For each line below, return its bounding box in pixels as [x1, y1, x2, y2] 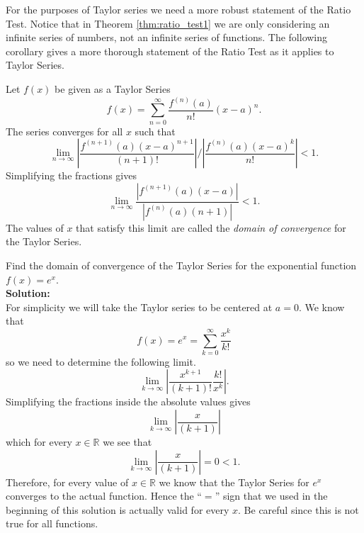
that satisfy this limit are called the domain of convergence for [76, 220, 346, 235]
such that [135, 123, 176, 138]
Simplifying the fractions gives [6, 168, 137, 183]
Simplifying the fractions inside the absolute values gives [6, 394, 251, 409]
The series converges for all [6, 123, 123, 138]
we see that [103, 434, 152, 449]
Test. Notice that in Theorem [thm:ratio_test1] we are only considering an [6, 16, 330, 30]
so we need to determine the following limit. [6, 354, 196, 369]
